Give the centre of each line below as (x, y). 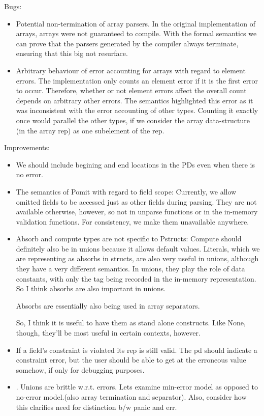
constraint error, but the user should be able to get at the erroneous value (131, 360)
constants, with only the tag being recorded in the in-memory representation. (136, 278)
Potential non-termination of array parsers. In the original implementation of (136, 23)
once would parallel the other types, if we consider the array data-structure (133, 120)
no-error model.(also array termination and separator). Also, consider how (131, 397)
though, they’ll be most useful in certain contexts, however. (108, 333)
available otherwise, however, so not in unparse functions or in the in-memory (137, 212)
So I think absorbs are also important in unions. (91, 288)
